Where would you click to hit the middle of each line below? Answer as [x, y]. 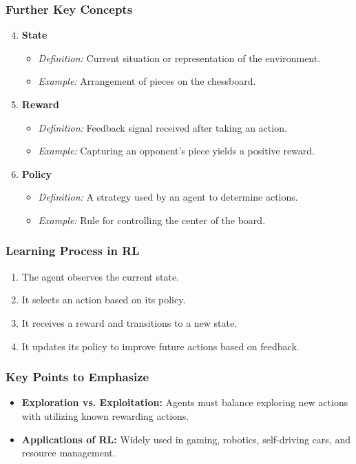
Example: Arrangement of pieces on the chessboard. [147, 81]
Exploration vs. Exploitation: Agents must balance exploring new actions [185, 402]
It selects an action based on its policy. [104, 300]
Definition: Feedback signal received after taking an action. [163, 127]
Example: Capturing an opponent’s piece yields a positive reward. [176, 151]
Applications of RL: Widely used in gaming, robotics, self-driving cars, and [186, 439]
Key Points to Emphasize [77, 377]
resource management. [69, 453]
